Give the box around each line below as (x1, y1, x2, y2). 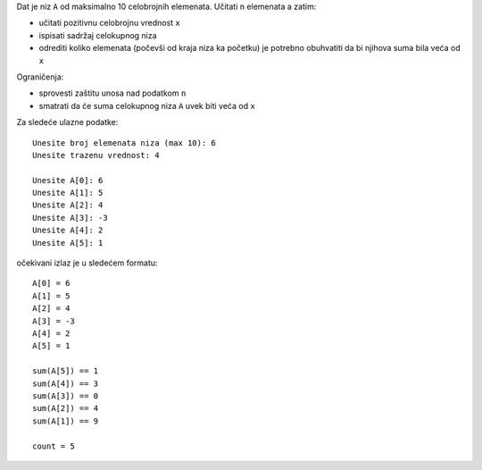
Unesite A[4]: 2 (32, 225, 104, 236)
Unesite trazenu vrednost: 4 (32, 150, 160, 160)
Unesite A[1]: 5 (32, 188, 104, 198)
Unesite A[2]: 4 (32, 200, 104, 210)
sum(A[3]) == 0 (32, 390, 99, 401)
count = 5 (32, 441, 75, 451)
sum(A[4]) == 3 (32, 378, 99, 389)
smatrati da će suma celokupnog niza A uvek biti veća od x (38, 100, 256, 111)
